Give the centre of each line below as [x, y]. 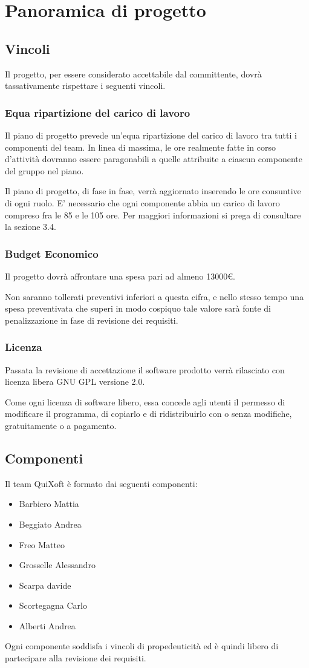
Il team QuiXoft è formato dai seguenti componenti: [101, 483]
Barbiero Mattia [49, 504]
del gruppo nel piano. [44, 170]
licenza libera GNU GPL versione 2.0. [75, 381]
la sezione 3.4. [31, 227]
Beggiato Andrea [50, 524]
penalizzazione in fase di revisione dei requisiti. [92, 320]
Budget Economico [52, 253]
